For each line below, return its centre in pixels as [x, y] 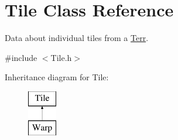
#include [21, 57]
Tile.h [61, 57]
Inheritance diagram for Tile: [57, 77]
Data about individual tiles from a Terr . [77, 38]
